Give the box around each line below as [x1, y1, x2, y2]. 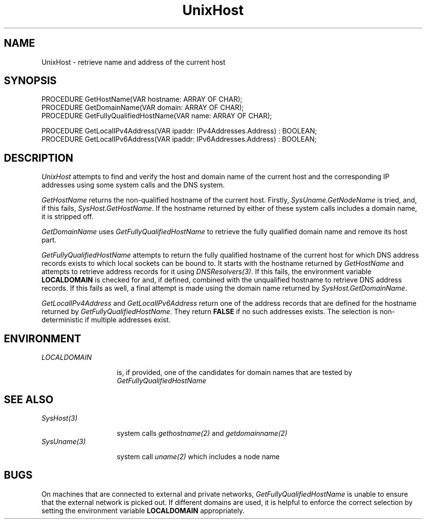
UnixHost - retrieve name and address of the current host [41, 57, 226, 66]
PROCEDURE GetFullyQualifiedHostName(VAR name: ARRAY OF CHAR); [41, 112, 272, 120]
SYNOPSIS [4, 75, 57, 87]
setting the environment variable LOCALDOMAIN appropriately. [41, 506, 245, 515]
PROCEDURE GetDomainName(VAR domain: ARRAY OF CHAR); [41, 103, 244, 112]
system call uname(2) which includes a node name [117, 452, 280, 461]
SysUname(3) [41, 437, 86, 446]
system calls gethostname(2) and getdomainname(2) [117, 429, 287, 437]
